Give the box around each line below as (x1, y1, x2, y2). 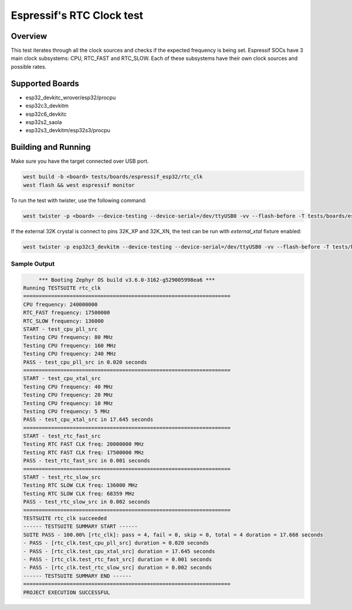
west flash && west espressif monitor (23, 182, 135, 188)
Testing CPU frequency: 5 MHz (23, 408, 110, 414)
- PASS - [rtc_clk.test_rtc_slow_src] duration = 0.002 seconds (23, 564, 212, 571)
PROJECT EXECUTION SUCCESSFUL (23, 589, 110, 596)
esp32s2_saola (25, 118, 62, 126)
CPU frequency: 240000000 (23, 301, 98, 308)
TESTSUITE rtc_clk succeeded (23, 515, 107, 521)
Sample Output (11, 259, 55, 267)
